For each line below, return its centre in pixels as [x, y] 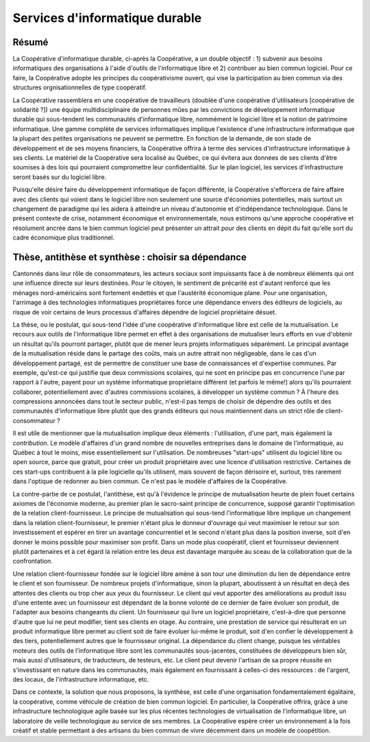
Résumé [30, 42]
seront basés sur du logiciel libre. [60, 177]
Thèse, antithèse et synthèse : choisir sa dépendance [129, 257]
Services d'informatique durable [107, 18]
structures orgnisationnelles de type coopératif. [80, 88]
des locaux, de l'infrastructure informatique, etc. [81, 680]
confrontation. [33, 561]
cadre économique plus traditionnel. [64, 237]
